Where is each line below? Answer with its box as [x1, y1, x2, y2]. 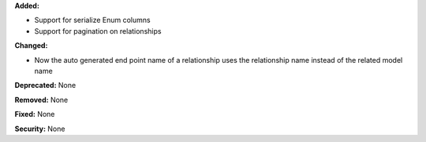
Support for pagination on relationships [34, 26, 162, 35]
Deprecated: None [14, 81, 77, 90]
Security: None [14, 124, 65, 133]
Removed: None [14, 95, 69, 104]
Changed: [14, 41, 48, 50]
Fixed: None [14, 110, 55, 119]
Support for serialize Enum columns [34, 16, 151, 25]
